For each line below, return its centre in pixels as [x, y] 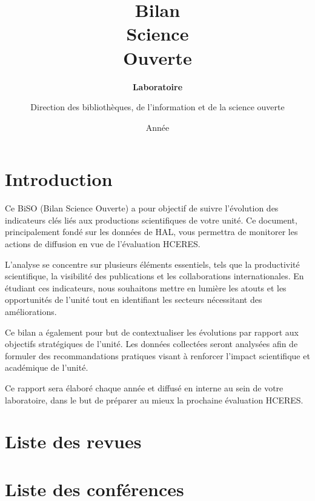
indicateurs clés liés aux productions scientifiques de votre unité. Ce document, [151, 220]
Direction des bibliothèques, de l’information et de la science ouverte [157, 107]
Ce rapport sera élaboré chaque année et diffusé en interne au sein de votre [144, 387]
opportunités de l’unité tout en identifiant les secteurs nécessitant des [134, 300]
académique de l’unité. [47, 367]
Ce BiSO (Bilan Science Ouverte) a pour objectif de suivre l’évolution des [142, 208]
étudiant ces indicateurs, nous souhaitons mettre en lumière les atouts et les [146, 287]
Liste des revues [73, 441]
